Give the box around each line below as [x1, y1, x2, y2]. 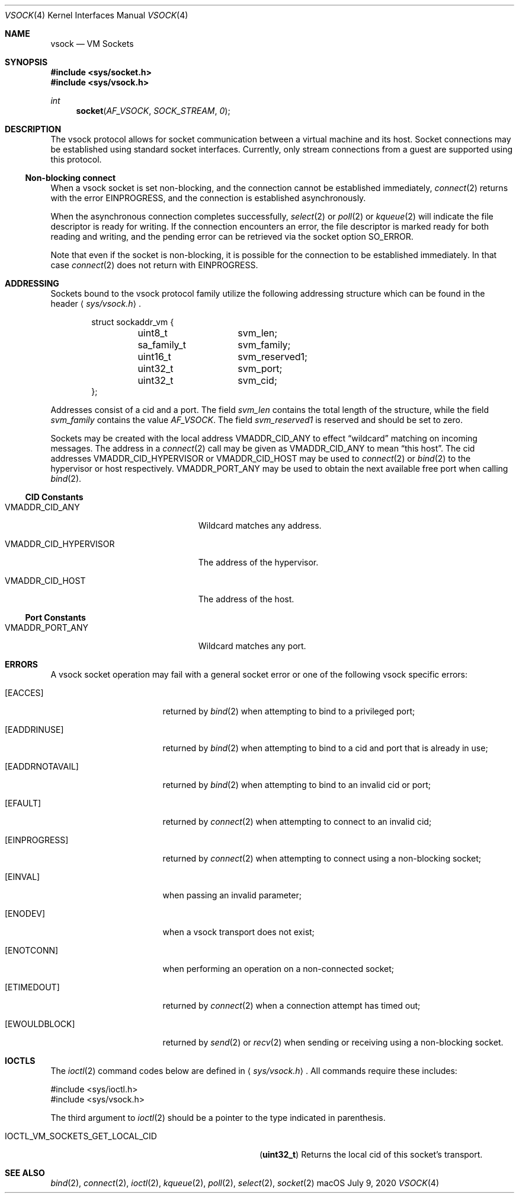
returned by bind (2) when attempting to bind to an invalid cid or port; [162, 780, 431, 790]
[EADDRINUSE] [5, 724, 64, 735]
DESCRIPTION [5, 124, 62, 134]
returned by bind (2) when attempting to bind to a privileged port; [162, 706, 415, 716]
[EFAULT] [5, 798, 41, 808]
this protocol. [50, 154, 102, 164]
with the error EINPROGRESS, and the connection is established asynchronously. [50, 193, 366, 203]
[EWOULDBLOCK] [5, 1019, 75, 1029]
